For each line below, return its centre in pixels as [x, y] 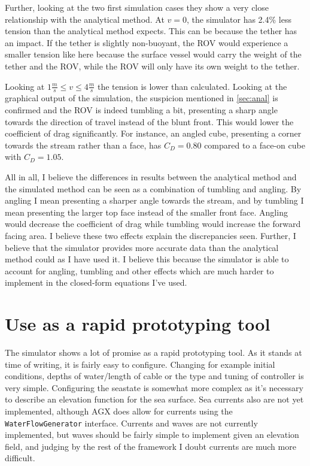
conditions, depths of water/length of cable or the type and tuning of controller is [154, 376]
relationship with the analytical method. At [85, 19]
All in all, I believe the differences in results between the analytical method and [151, 176]
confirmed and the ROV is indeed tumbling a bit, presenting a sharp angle [141, 109]
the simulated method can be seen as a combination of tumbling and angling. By [153, 188]
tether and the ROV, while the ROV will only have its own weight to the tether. [152, 66]
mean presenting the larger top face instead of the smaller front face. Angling [146, 212]
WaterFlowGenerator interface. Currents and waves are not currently [131, 423]
